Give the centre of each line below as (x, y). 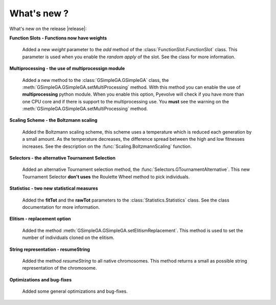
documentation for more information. (61, 207)
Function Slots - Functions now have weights (58, 38)
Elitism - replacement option (40, 219)
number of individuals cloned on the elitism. (68, 237)
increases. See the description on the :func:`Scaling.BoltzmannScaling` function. (107, 146)
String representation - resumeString (50, 249)
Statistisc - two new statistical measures (54, 188)
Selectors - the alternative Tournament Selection (63, 158)
